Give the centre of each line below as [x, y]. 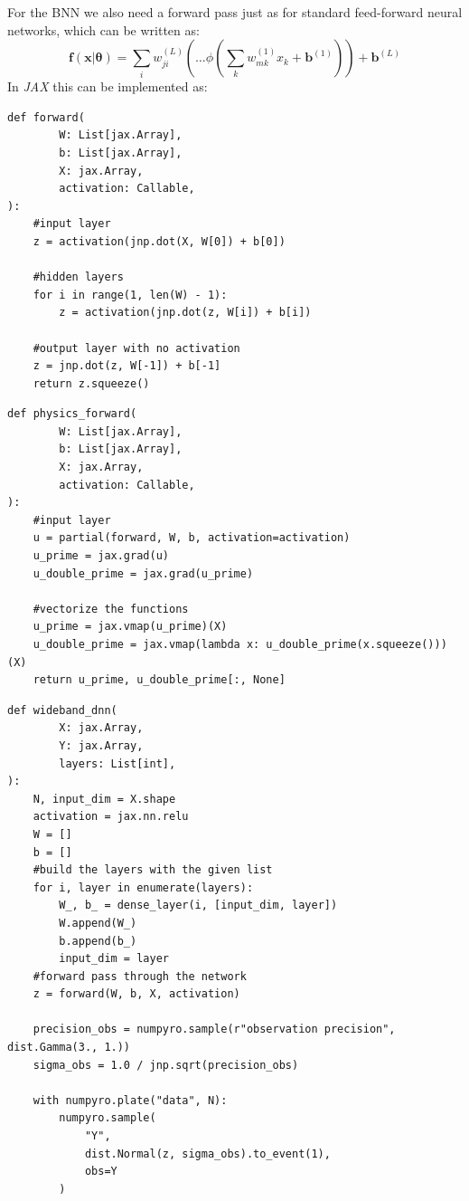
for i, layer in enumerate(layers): [143, 887]
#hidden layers [78, 277]
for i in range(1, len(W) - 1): [130, 295]
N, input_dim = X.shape [104, 799]
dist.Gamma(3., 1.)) [69, 1048]
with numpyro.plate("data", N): [130, 1100]
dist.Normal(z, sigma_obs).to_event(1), [207, 1153]
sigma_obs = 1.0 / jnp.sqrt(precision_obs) [166, 1065]
